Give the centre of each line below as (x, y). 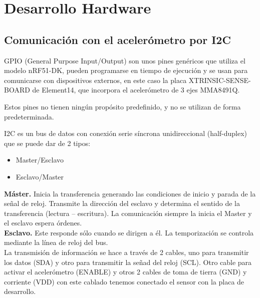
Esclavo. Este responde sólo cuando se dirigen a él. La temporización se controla (129, 232)
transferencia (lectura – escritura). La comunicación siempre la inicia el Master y (128, 213)
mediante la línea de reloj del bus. (56, 242)
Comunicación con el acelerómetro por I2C (117, 39)
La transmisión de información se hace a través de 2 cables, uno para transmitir (126, 252)
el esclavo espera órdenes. (43, 223)
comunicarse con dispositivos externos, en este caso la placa (95, 80)
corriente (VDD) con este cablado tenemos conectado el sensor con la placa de (124, 281)
